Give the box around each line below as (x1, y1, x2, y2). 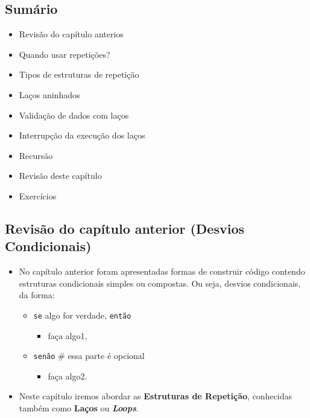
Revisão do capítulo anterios (19, 28, 124, 40)
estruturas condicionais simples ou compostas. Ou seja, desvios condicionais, (19, 276, 301, 289)
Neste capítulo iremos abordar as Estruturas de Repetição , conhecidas (19, 390, 293, 402)
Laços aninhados (19, 88, 80, 101)
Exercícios (19, 189, 57, 202)
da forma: (19, 289, 55, 301)
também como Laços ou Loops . (19, 402, 139, 414)
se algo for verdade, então (33, 308, 131, 321)
